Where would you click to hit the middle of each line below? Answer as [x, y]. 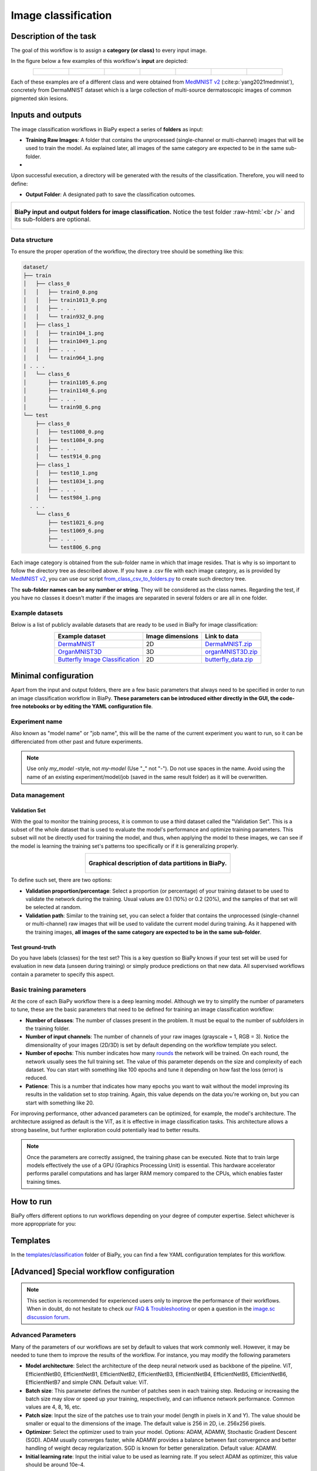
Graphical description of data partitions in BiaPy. [158, 863]
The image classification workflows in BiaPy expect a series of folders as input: [107, 129]
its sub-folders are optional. [53, 219]
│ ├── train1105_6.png [65, 382]
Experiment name [37, 721]
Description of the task [54, 36]
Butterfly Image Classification [99, 659]
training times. [44, 1182]
